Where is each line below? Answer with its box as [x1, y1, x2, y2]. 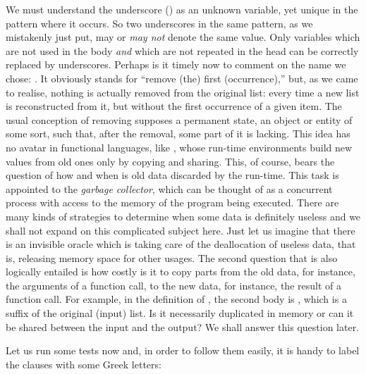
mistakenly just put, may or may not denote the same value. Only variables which [6, 30, 360, 44]
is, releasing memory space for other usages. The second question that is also [6, 250, 338, 265]
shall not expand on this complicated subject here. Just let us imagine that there [6, 223, 355, 237]
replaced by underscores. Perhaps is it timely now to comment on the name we [6, 57, 346, 72]
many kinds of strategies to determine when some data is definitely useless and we [6, 208, 361, 223]
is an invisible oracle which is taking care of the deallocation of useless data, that [6, 237, 356, 251]
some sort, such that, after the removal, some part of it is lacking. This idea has [6, 126, 350, 141]
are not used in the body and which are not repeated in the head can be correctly [6, 43, 359, 58]
